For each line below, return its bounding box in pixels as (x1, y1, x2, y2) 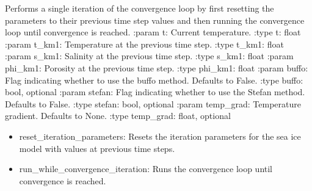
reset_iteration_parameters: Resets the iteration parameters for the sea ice (19, 129, 301, 142)
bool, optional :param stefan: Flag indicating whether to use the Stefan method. (5, 85, 305, 98)
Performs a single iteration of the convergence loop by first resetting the (5, 2, 274, 14)
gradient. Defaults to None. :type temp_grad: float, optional (5, 109, 231, 122)
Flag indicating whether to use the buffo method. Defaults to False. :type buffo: (5, 73, 303, 86)
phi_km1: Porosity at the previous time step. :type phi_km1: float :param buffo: (5, 61, 308, 74)
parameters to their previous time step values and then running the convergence (5, 13, 305, 26)
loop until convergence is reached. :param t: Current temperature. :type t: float (5, 26, 301, 38)
